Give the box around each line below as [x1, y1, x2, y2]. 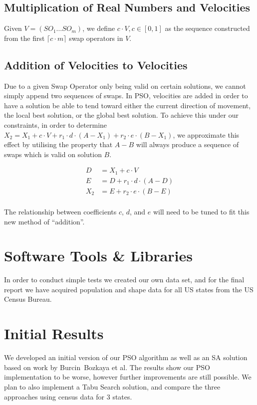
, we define [82, 23, 115, 33]
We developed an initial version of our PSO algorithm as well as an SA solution [4, 352, 248, 363]
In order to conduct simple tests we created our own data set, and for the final [4, 274, 245, 285]
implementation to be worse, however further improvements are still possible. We [4, 372, 252, 382]
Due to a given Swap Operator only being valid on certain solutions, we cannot [4, 80, 246, 91]
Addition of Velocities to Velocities [4, 57, 188, 72]
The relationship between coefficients [4, 206, 117, 216]
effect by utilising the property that [4, 139, 113, 150]
